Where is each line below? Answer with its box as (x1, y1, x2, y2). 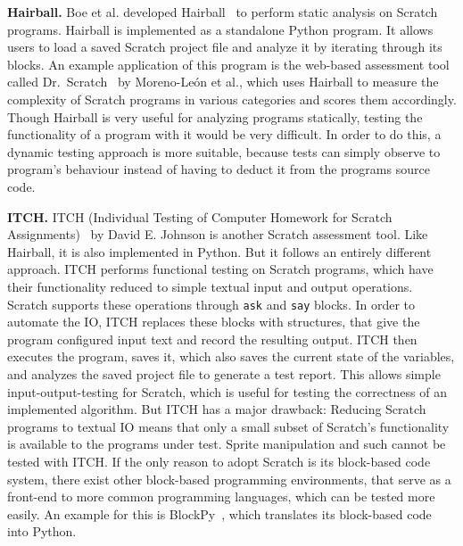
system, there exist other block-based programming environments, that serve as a (7, 469, 451, 488)
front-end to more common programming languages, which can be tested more (7, 487, 435, 506)
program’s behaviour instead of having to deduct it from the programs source (7, 160, 430, 178)
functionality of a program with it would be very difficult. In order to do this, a (7, 125, 442, 144)
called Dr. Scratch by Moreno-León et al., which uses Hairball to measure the (7, 72, 439, 91)
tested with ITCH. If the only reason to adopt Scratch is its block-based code (7, 451, 431, 470)
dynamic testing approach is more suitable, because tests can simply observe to (7, 142, 441, 161)
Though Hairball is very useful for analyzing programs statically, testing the (7, 107, 423, 126)
